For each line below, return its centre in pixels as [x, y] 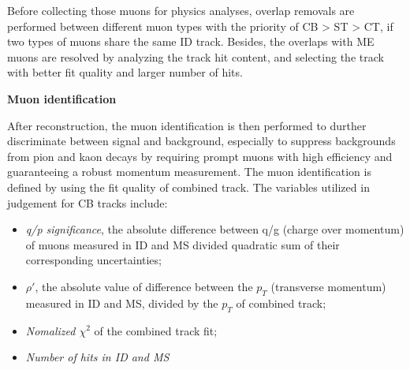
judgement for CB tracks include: [88, 202]
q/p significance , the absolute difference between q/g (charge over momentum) [215, 229]
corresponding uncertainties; [93, 260]
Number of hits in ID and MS [97, 357]
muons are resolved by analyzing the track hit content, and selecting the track [196, 56]
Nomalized [50, 330]
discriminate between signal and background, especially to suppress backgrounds [201, 141]
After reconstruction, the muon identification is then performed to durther [187, 125]
